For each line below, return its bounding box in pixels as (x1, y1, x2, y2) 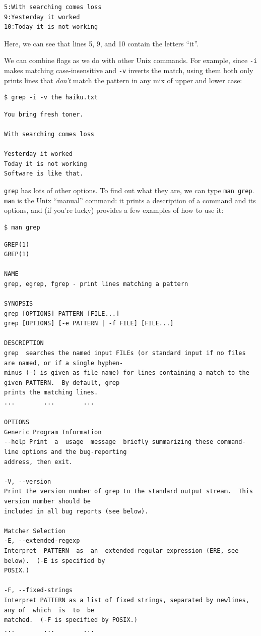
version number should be (4, 497, 91, 505)
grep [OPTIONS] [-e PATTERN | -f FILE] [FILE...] (4, 320, 174, 327)
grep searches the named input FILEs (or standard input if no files (4, 350, 246, 357)
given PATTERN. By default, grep (4, 379, 120, 386)
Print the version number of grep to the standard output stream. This (4, 488, 253, 495)
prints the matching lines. (4, 389, 98, 396)
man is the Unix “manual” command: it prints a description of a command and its (4, 195, 256, 205)
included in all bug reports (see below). (4, 507, 149, 515)
